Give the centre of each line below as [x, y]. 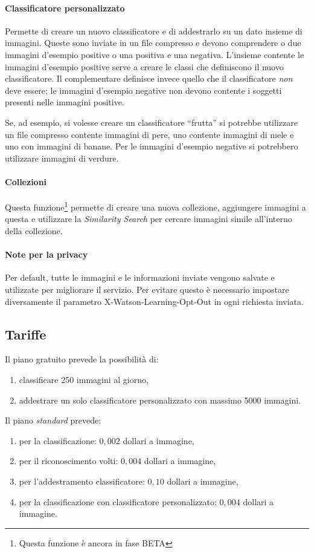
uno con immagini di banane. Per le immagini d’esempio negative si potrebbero [152, 146]
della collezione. [34, 230]
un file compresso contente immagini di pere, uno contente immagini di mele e [149, 134]
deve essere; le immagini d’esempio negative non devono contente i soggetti [143, 90]
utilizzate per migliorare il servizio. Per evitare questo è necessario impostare [147, 289]
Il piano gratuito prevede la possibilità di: [82, 359]
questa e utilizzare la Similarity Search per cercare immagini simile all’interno [149, 219]
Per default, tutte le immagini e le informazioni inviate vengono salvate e [140, 277]
